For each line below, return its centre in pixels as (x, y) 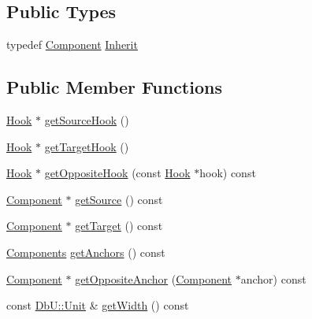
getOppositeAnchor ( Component (154, 278)
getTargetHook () (87, 146)
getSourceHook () (87, 120)
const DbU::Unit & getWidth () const (98, 305)
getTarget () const (119, 226)
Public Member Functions (114, 87)
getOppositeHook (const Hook (117, 173)
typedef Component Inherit (72, 45)
